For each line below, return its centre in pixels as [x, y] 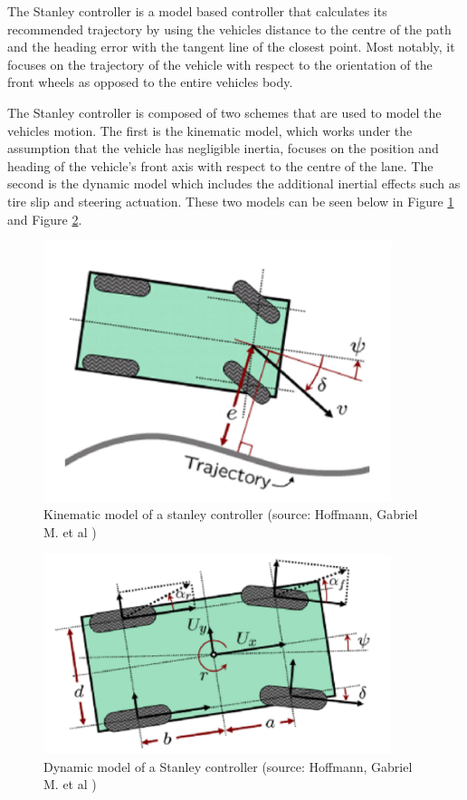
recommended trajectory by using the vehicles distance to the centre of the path [229, 29]
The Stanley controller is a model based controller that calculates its [197, 11]
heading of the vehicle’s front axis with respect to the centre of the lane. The [220, 165]
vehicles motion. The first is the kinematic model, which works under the [210, 130]
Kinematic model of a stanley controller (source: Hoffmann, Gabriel [231, 514]
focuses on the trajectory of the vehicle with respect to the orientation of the [220, 64]
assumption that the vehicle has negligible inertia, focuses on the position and [223, 148]
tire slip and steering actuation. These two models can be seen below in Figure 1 [231, 201]
